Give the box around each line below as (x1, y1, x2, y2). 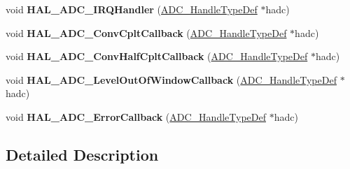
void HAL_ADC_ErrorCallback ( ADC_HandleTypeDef (6, 109, 266, 124)
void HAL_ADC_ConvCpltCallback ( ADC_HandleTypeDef (6, 25, 287, 40)
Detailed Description (6, 143, 159, 165)
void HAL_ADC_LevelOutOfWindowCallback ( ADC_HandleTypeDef (6, 72, 337, 87)
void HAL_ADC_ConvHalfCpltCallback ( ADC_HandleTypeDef (6, 49, 308, 64)
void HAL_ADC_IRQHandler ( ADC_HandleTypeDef (6, 2, 258, 16)
